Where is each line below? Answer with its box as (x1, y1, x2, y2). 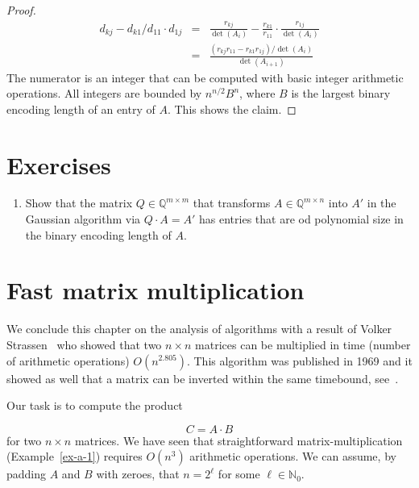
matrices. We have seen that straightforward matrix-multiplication (74, 432, 403, 448)
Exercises (6, 148, 111, 181)
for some (218, 465, 260, 482)
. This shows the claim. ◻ (167, 100, 297, 117)
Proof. (6, 2, 36, 18)
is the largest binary (291, 85, 391, 102)
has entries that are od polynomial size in (199, 211, 404, 227)
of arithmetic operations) (6, 352, 130, 369)
